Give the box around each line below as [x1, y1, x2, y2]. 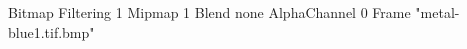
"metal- [415, 2, 460, 22]
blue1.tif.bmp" [8, 21, 95, 42]
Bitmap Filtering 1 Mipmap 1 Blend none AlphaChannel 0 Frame [8, 2, 411, 22]
